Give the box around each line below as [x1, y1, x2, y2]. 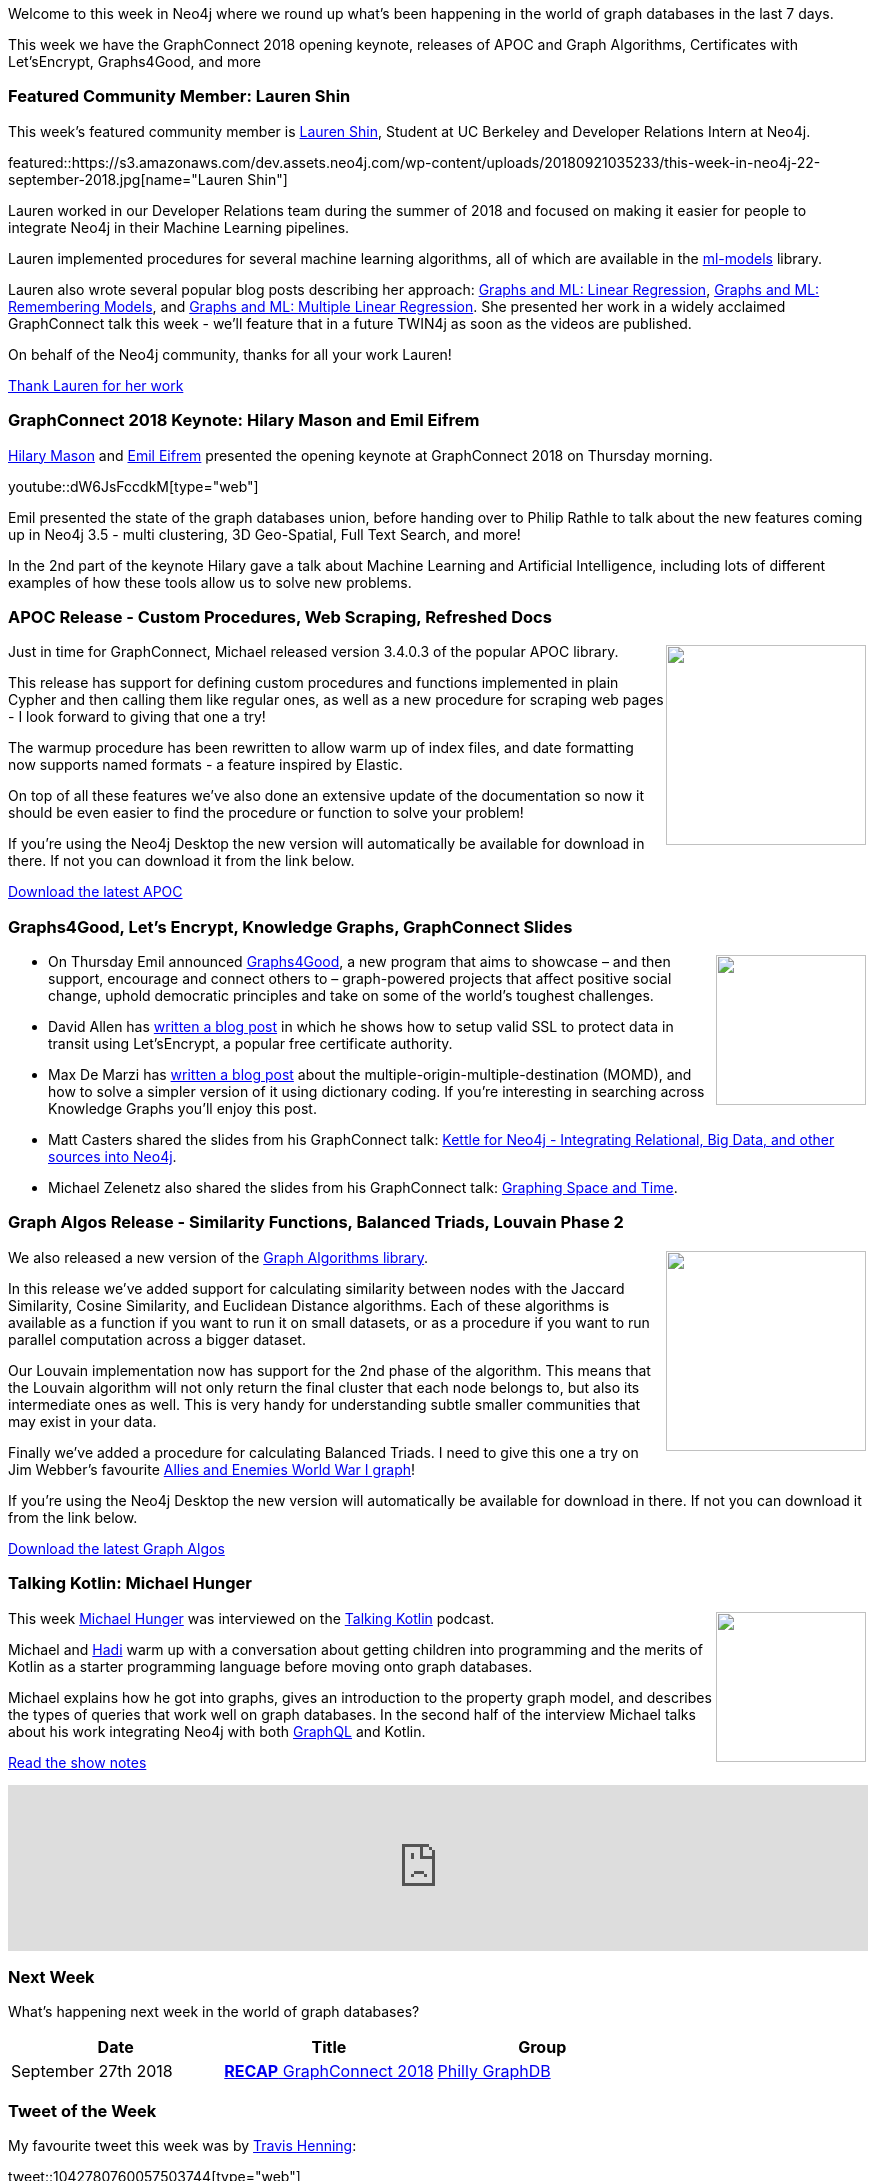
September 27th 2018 [11, 2061, 173, 2082]
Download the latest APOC [8, 883, 183, 901]
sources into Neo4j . [48, 1148, 177, 1165]
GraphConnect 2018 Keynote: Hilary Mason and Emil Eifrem [8, 410, 480, 431]
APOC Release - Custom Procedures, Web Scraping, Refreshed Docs [8, 606, 552, 627]
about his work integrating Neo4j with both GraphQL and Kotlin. [8, 1722, 426, 1740]
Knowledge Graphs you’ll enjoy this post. [48, 1100, 317, 1117]
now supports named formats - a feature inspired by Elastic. [8, 756, 403, 774]
